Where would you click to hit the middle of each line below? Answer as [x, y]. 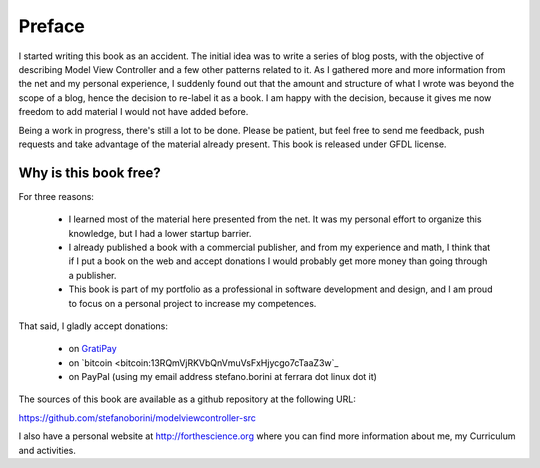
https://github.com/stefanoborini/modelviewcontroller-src [137, 417]
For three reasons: [56, 196]
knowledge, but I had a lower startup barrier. [160, 233]
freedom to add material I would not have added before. [133, 112]
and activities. [47, 450]
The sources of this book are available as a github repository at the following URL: [187, 399]
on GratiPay [92, 349]
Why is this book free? [90, 172]
